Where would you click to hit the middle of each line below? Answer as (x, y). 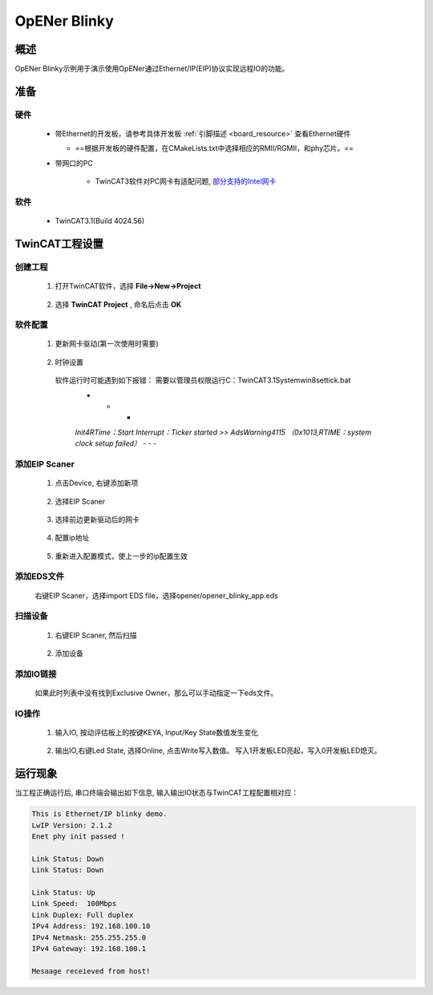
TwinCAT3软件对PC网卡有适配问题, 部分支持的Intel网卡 (186, 181)
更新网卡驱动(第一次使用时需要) (107, 344)
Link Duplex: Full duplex (83, 915)
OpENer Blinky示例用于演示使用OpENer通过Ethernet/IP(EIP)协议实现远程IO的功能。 (152, 69)
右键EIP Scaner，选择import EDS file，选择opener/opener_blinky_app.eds (156, 595)
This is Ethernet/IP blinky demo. (99, 814)
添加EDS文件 (39, 576)
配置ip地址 (72, 538)
